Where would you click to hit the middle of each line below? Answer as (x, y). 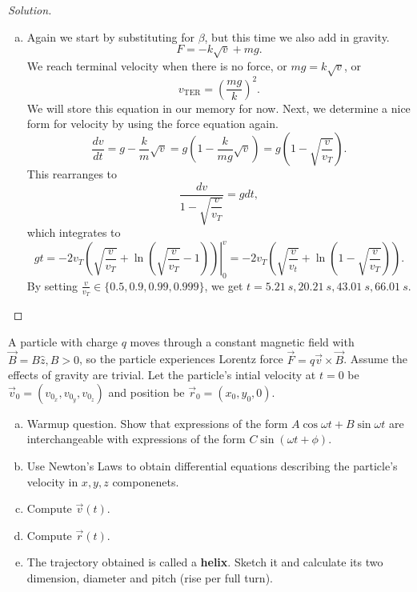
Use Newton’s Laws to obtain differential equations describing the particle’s (212, 465)
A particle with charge (63, 341)
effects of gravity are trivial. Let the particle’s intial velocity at (162, 375)
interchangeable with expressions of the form (136, 439)
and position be (146, 392)
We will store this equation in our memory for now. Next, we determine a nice (219, 108)
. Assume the (375, 359)
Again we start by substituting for (110, 36)
